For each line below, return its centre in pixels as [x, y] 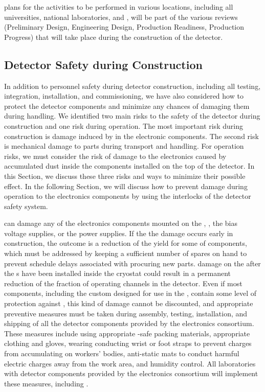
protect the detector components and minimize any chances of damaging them [127, 106]
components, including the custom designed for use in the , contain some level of [130, 293]
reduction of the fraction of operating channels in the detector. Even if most [123, 283]
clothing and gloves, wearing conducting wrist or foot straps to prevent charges [128, 343]
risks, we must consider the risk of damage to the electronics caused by [115, 156]
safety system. [26, 206]
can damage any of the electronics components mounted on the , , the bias [121, 223]
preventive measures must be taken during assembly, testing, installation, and [126, 313]
